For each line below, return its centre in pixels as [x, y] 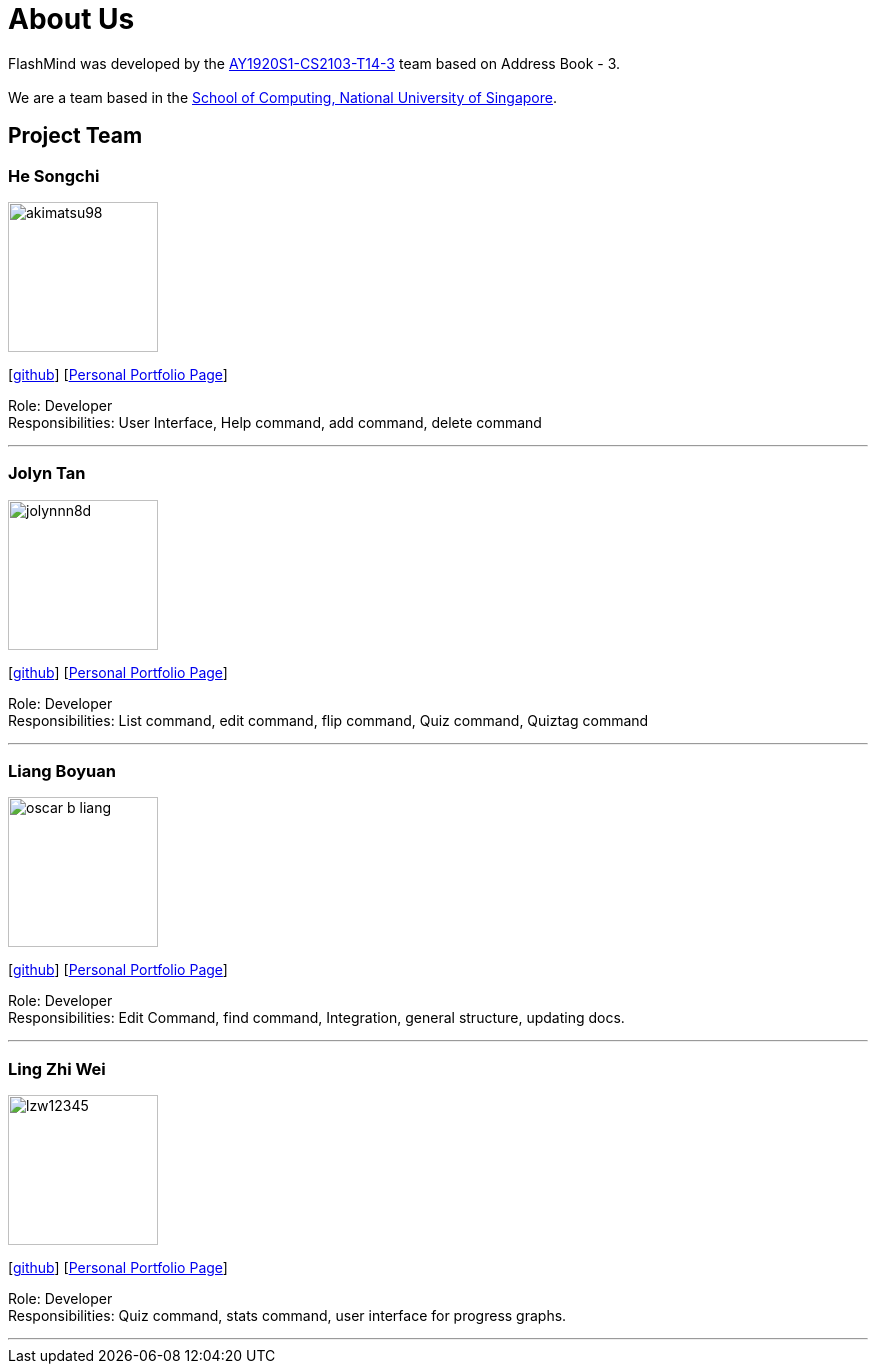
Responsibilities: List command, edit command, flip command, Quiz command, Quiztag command [328, 720]
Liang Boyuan [62, 771]
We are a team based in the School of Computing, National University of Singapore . [283, 97]
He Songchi [54, 175]
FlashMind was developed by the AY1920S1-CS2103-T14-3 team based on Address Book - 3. [314, 63]
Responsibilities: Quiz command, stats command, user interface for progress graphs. [287, 1316]
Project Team [75, 136]
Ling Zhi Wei [57, 1068]
